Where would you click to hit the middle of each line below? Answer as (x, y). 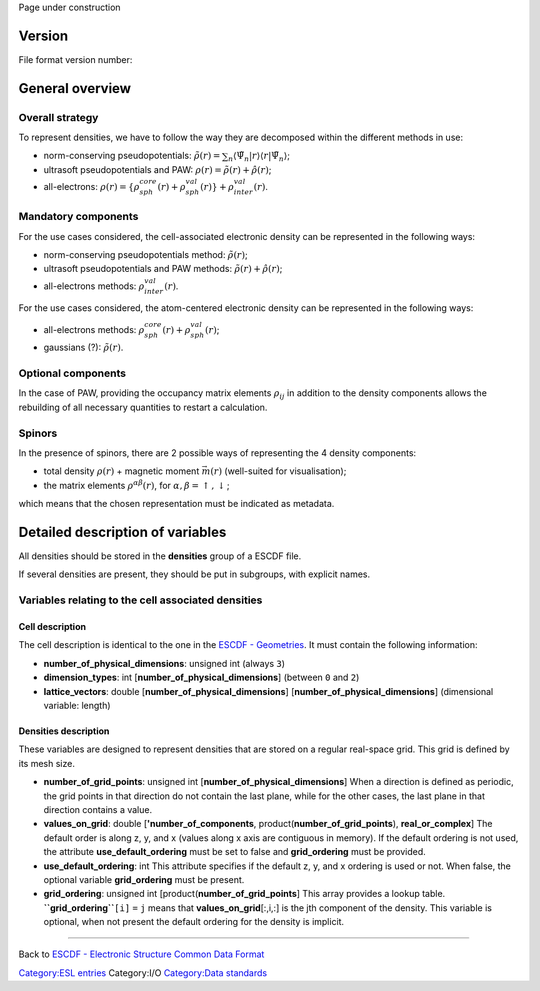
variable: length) (77, 705)
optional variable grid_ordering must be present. (144, 879)
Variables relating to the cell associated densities (140, 600)
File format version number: (75, 59)
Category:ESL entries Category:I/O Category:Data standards (143, 972)
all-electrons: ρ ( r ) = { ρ (91, 187)
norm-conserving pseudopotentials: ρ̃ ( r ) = (132, 156)
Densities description (64, 731)
